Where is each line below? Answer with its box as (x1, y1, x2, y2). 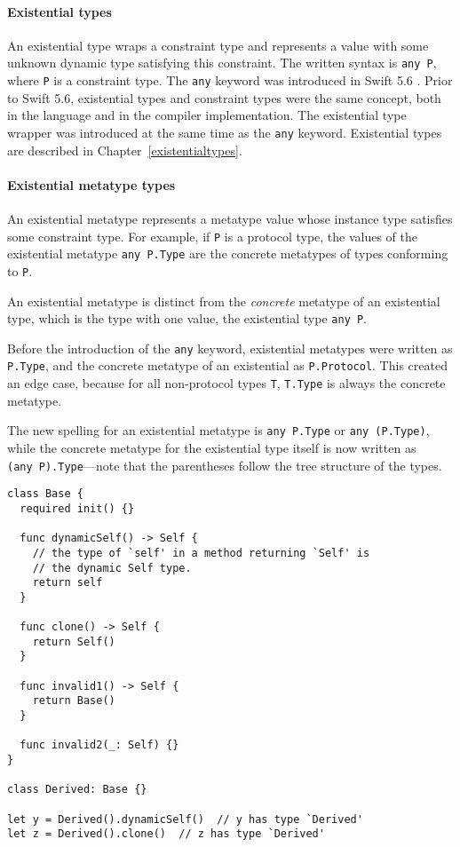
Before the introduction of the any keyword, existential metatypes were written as (7, 338, 453, 357)
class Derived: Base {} (7, 783, 147, 796)
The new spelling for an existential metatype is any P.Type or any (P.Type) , (7, 421, 430, 439)
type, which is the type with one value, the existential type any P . (7, 309, 368, 328)
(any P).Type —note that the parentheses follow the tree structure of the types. (7, 455, 442, 474)
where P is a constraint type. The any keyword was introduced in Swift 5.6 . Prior (7, 71, 453, 90)
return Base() (32, 694, 115, 708)
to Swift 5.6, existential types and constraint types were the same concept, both (7, 88, 441, 107)
